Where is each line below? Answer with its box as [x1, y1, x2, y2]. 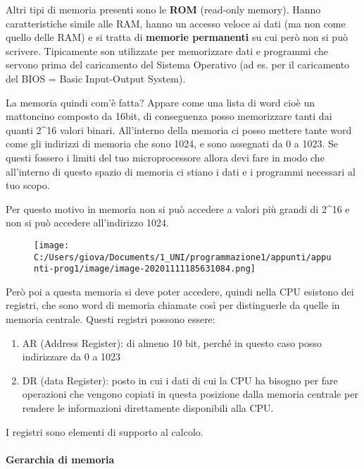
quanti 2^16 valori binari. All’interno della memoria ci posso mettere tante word [6, 122, 352, 137]
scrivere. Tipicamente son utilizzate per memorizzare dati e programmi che [6, 43, 329, 58]
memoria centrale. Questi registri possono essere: [6, 312, 215, 327]
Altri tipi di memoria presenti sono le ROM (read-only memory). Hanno [6, 2, 321, 16]
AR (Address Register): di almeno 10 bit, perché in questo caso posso [22, 335, 322, 350]
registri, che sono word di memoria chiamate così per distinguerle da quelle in [6, 298, 340, 312]
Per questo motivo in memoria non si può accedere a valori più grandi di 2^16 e [6, 201, 350, 216]
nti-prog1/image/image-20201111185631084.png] [34, 264, 256, 274]
